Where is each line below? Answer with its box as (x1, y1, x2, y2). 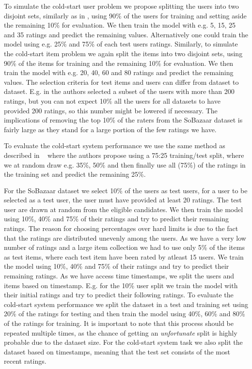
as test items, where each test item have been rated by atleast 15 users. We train (4, 251, 244, 261)
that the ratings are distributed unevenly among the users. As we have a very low (4, 232, 246, 243)
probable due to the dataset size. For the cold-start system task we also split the (4, 337, 243, 347)
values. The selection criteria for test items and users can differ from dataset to (4, 77, 239, 87)
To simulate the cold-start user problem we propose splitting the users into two (4, 1, 239, 11)
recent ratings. (4, 356, 47, 366)
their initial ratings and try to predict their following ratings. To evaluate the (4, 290, 234, 300)
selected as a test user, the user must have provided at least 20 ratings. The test (4, 195, 242, 205)
